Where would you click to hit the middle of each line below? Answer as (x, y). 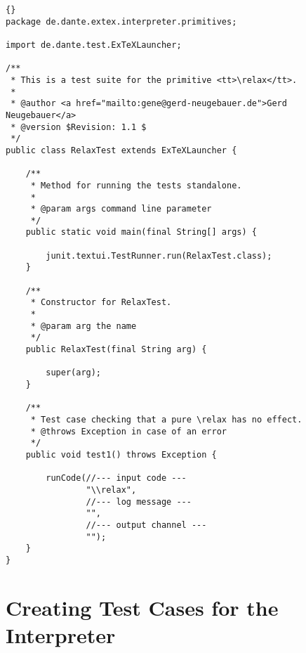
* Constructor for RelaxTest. (101, 303)
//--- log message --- (139, 502)
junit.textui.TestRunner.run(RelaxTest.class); (159, 256)
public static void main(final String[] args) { (141, 232)
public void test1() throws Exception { (121, 454)
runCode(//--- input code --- (116, 478)
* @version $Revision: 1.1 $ (79, 127)
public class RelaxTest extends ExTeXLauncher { (121, 150)
